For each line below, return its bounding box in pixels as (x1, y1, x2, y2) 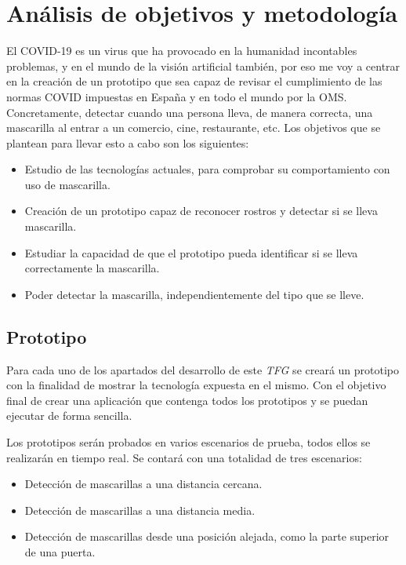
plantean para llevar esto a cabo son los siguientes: (6, 134, 249, 151)
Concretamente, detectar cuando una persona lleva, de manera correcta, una (6, 104, 373, 120)
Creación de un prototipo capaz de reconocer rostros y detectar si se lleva (24, 202, 378, 219)
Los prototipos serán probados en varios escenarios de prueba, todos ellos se (6, 434, 371, 450)
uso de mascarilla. (24, 176, 111, 192)
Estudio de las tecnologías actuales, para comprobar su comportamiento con (24, 161, 390, 177)
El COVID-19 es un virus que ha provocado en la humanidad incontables (6, 42, 357, 59)
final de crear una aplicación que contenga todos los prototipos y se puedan (6, 392, 368, 408)
